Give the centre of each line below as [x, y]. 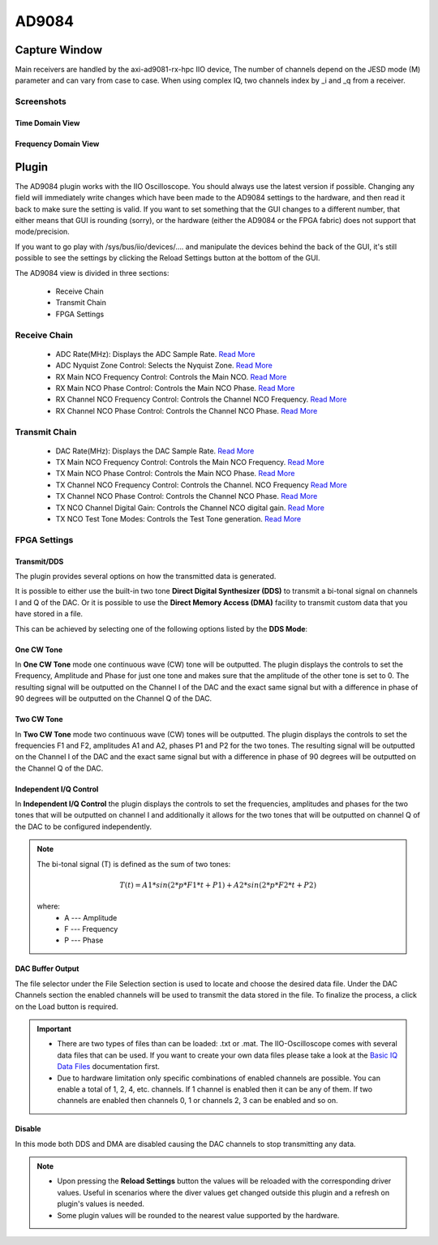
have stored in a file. [49, 614]
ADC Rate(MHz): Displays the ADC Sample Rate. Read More [155, 354]
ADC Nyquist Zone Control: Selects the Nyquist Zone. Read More [164, 366]
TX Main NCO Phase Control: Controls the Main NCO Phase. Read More [175, 474]
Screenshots [41, 101]
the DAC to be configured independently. [83, 826]
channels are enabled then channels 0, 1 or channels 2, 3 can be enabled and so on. [198, 1101]
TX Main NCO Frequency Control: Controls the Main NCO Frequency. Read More [190, 462]
